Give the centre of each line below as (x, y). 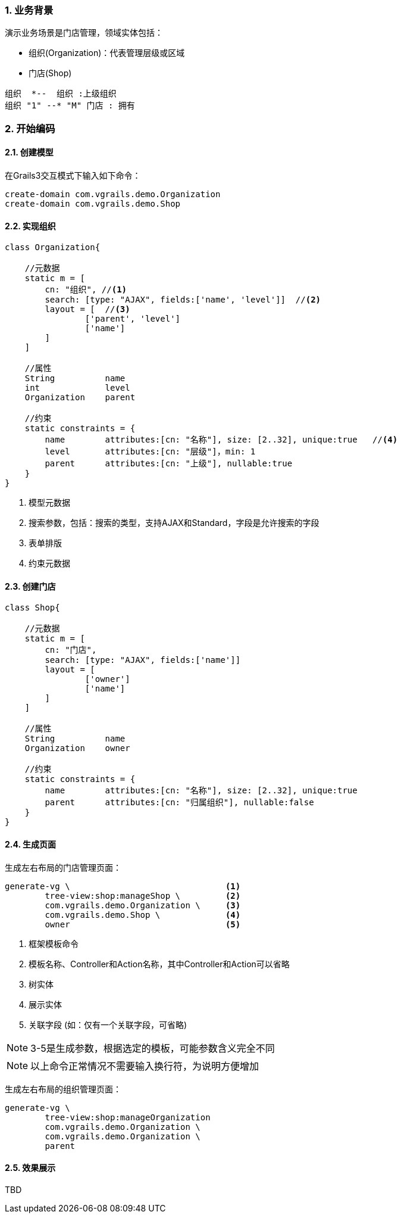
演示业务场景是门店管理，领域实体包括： (84, 33)
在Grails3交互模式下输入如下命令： (73, 175)
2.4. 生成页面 (31, 845)
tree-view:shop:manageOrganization (128, 1117)
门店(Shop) (50, 73)
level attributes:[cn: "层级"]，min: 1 (150, 452)
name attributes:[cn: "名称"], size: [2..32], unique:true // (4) (221, 440)
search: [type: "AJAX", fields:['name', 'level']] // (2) (183, 300)
